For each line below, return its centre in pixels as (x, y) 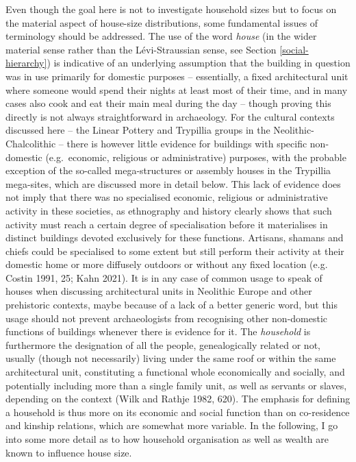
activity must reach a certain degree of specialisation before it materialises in (167, 224)
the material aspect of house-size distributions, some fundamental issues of (162, 22)
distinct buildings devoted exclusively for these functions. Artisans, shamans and (175, 238)
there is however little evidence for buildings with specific (187, 143)
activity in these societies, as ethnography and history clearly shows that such (169, 210)
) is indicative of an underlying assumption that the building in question (199, 63)
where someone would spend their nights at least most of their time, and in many (177, 89)
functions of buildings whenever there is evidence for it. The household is (158, 331)
